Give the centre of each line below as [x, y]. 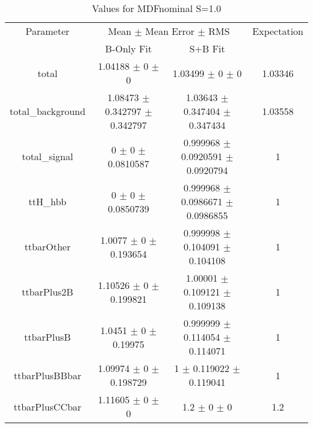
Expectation [278, 31]
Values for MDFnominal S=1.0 [156, 8]
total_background [48, 111]
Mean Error [170, 31]
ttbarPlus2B [48, 292]
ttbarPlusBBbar [47, 375]
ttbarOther [48, 247]
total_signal [48, 156]
